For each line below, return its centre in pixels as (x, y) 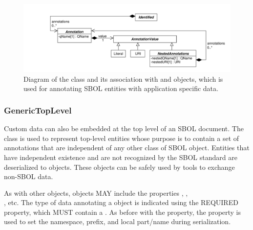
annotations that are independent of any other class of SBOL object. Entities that (127, 148)
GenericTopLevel (38, 110)
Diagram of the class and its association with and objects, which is (123, 79)
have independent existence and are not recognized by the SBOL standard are (121, 157)
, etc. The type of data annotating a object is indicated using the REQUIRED (121, 202)
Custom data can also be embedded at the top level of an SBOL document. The (124, 128)
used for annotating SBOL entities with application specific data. (121, 88)
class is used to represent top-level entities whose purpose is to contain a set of (122, 138)
